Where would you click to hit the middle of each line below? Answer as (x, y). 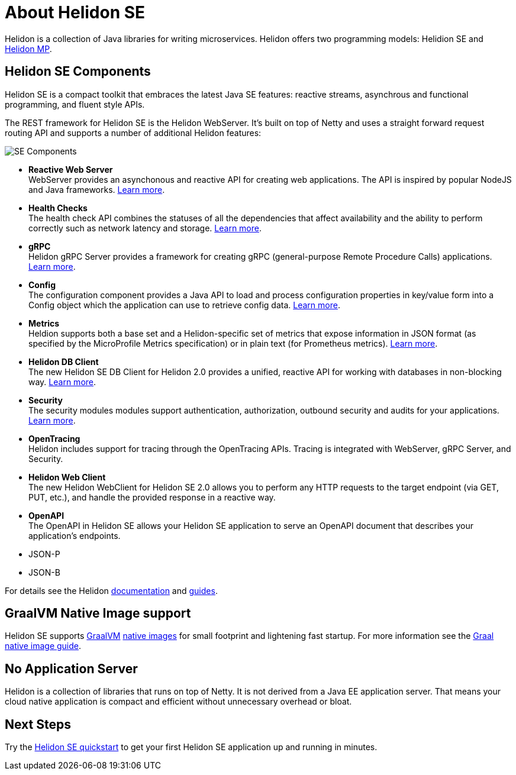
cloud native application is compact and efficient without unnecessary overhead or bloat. (178, 702)
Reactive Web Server (71, 169)
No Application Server (71, 669)
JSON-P (44, 554)
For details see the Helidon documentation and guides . (111, 590)
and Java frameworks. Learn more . (97, 189)
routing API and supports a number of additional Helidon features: (133, 133)
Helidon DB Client (64, 361)
